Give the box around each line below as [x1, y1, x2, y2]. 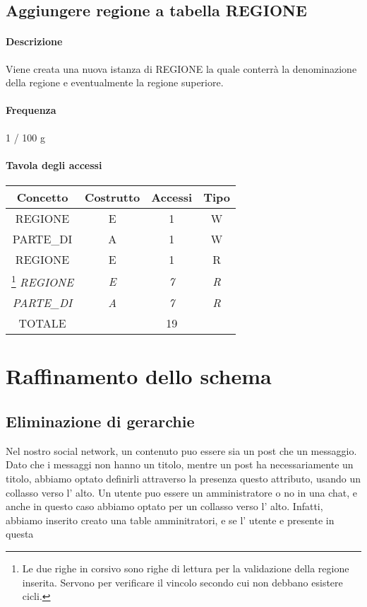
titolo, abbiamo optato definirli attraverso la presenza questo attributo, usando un [6, 471, 361, 486]
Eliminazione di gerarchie [6, 410, 195, 432]
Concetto [16, 188, 68, 205]
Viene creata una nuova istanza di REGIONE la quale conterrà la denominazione [6, 61, 357, 76]
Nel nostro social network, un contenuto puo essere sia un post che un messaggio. [6, 443, 357, 458]
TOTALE [18, 315, 66, 332]
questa [6, 526, 34, 541]
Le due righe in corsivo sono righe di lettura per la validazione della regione [22, 561, 349, 576]
